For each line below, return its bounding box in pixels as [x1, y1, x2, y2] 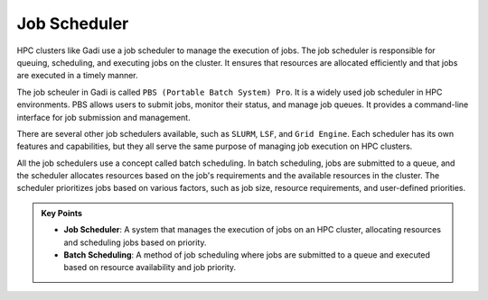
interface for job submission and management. [16, 112, 191, 123]
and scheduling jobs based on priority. [63, 237, 207, 248]
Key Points [41, 207, 83, 218]
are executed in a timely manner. [16, 70, 139, 81]
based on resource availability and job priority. [63, 262, 237, 273]
